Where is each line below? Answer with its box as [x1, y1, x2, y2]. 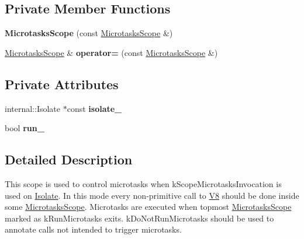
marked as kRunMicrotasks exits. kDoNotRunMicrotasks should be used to [5, 212, 274, 224]
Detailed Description [5, 150, 133, 168]
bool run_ [5, 122, 44, 134]
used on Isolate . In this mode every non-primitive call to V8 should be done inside [5, 189, 299, 201]
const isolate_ [67, 102, 122, 114]
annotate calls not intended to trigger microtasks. [5, 223, 182, 236]
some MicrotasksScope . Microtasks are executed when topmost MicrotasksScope [5, 201, 292, 213]
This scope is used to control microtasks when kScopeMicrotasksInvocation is [5, 177, 282, 189]
